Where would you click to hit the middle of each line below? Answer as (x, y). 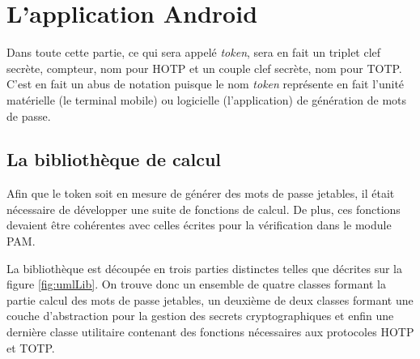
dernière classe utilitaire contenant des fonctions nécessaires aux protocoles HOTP (210, 332)
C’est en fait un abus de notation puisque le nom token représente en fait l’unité (206, 84)
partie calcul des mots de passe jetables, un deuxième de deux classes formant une (210, 299)
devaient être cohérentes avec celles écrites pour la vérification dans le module (199, 225)
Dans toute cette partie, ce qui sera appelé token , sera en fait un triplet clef (194, 52)
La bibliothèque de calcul (114, 159)
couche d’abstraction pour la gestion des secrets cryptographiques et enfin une (200, 316)
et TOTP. (31, 347)
